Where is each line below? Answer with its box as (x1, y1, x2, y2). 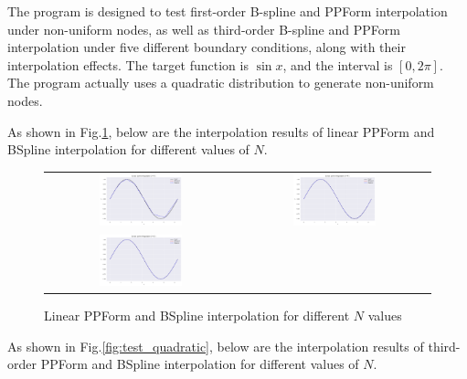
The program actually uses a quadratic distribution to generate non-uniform (7, 73, 434, 92)
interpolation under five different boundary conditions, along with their (7, 37, 406, 57)
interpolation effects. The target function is (7, 55, 249, 74)
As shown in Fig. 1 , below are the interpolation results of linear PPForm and (7, 121, 435, 141)
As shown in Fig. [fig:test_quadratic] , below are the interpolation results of (7, 336, 424, 355)
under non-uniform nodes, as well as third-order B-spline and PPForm (7, 19, 400, 38)
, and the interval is (282, 55, 393, 74)
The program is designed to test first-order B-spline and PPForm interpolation (7, 2, 448, 20)
